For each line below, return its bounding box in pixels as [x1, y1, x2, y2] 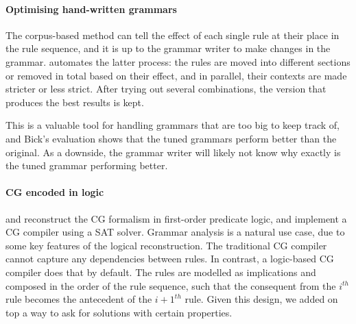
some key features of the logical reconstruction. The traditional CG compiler [5, 238, 327, 252]
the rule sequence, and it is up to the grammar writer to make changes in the [5, 41, 331, 55]
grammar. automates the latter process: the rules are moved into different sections [5, 54, 351, 68]
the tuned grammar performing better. [5, 158, 168, 173]
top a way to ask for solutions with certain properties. [5, 305, 233, 319]
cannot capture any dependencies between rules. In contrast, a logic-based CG [5, 251, 334, 266]
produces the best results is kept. [5, 95, 144, 109]
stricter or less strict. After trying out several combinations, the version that [5, 82, 327, 96]
